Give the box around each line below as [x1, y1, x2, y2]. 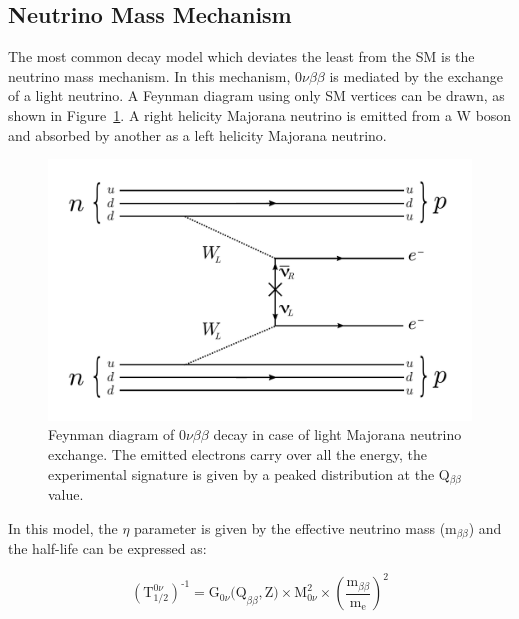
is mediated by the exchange [329, 65, 503, 86]
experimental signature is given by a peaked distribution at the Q [48, 463, 450, 484]
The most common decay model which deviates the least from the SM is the [8, 46, 475, 67]
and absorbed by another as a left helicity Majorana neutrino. [8, 124, 387, 145]
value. [48, 484, 84, 505]
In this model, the [8, 517, 118, 538]
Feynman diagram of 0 [48, 424, 186, 445]
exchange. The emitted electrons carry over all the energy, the [48, 444, 428, 465]
